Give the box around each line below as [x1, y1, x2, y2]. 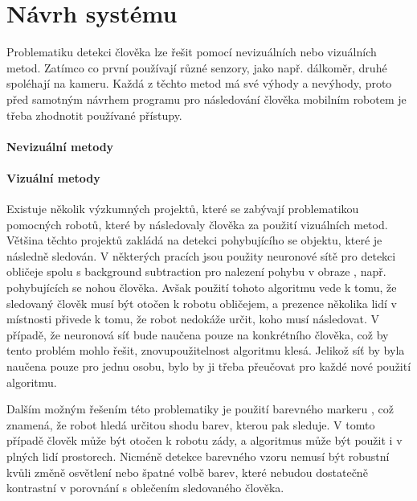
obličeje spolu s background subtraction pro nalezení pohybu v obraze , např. [6, 263, 386, 280]
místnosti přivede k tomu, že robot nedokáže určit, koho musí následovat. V [6, 310, 379, 327]
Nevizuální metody [6, 138, 114, 154]
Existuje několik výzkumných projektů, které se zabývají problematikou [6, 200, 359, 217]
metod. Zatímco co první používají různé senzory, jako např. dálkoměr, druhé [6, 59, 387, 76]
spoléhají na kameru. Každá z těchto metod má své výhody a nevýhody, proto [6, 75, 392, 92]
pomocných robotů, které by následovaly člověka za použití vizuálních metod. [6, 216, 388, 232]
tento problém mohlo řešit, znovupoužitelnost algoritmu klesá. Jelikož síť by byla [6, 342, 405, 359]
